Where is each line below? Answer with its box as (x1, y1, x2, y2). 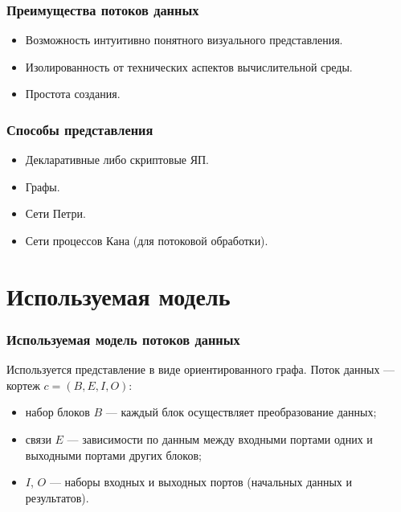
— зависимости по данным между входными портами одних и (67, 430, 373, 447)
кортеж (6, 376, 40, 393)
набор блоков (25, 403, 90, 420)
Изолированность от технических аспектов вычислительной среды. (25, 58, 353, 75)
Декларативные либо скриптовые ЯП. (25, 151, 210, 168)
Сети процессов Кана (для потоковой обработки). (25, 232, 268, 248)
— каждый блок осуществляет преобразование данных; (105, 403, 377, 420)
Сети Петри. (25, 205, 86, 222)
